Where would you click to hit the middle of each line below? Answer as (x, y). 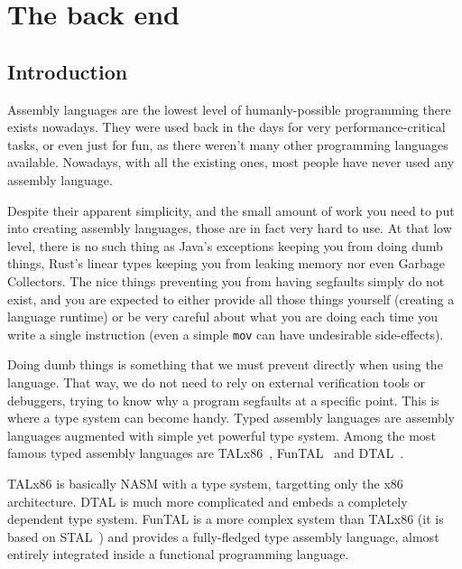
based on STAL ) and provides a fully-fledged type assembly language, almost (223, 536)
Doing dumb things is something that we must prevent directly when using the (225, 364)
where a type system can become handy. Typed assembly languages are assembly (231, 418)
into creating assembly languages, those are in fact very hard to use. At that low (230, 228)
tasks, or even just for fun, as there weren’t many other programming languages (228, 144)
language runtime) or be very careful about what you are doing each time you (222, 317)
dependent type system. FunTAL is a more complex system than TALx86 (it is (226, 519)
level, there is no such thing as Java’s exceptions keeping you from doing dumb (225, 245)
